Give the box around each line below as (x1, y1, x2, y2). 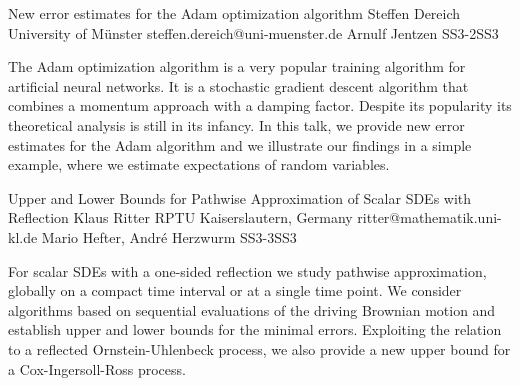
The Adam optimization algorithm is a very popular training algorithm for (8, 56, 466, 77)
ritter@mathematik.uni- (357, 207, 502, 228)
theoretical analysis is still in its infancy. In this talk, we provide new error (8, 114, 465, 135)
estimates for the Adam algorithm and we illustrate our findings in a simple (8, 134, 472, 155)
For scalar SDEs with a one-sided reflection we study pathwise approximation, (8, 260, 487, 281)
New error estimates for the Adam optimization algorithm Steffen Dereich (8, 3, 461, 23)
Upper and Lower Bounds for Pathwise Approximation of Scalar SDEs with (8, 187, 472, 208)
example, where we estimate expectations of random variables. (8, 154, 390, 175)
